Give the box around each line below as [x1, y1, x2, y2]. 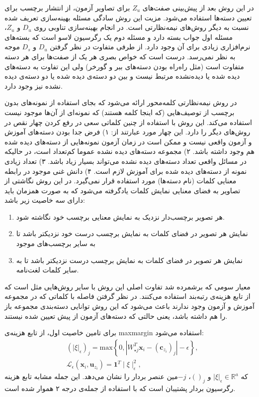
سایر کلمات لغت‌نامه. [16, 265, 79, 275]
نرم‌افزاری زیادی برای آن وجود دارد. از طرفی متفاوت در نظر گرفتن [50, 41, 251, 52]
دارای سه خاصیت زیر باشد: [4, 195, 85, 205]
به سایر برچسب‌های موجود [16, 238, 95, 249]
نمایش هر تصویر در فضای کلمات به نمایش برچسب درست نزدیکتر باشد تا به [16, 255, 243, 265]
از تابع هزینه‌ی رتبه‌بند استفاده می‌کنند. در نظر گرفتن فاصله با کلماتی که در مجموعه [4, 291, 251, 301]
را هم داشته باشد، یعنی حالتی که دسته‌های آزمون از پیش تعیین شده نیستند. [4, 310, 228, 321]
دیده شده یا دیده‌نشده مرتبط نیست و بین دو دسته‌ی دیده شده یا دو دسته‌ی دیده [4, 71, 240, 81]
